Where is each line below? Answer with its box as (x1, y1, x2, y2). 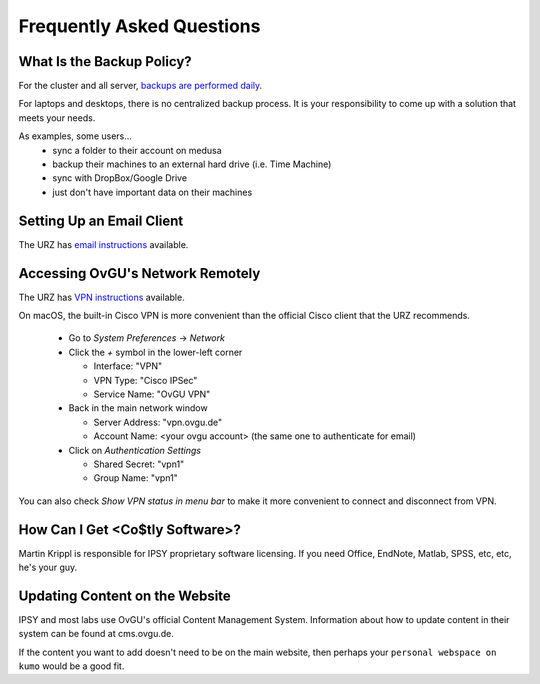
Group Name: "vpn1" (93, 472, 179, 484)
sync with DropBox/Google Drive (52, 172, 188, 184)
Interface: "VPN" (93, 360, 163, 372)
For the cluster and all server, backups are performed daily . (18, 80, 263, 92)
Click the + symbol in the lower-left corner (68, 346, 243, 358)
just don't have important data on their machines (52, 186, 253, 198)
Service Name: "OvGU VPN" (93, 388, 211, 400)
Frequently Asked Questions (18, 15, 261, 37)
